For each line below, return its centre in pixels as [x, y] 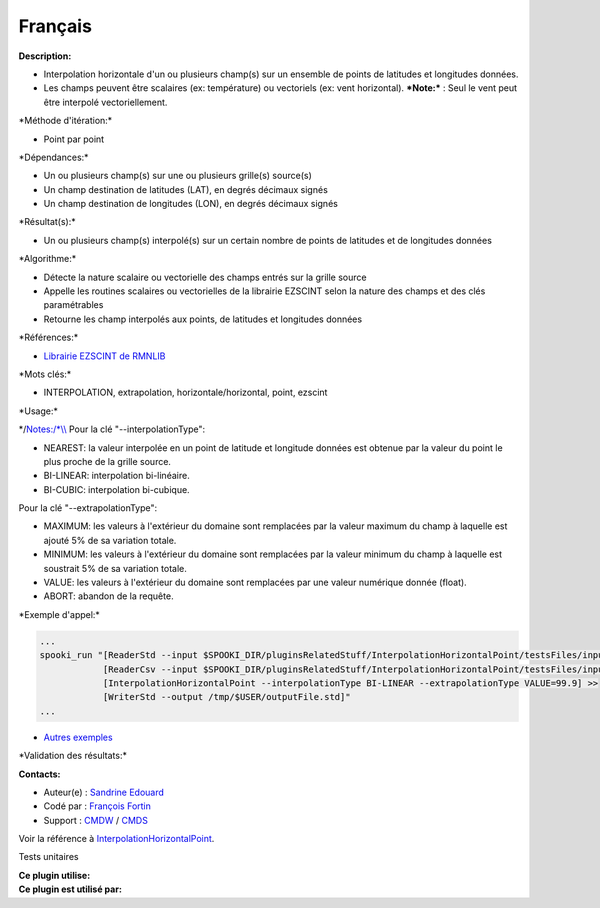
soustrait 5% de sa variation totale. [115, 568]
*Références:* [48, 337]
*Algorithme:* [47, 259]
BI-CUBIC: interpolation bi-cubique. [116, 489]
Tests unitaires [48, 857]
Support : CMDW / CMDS [96, 820]
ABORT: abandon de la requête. [108, 596]
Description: [45, 56]
